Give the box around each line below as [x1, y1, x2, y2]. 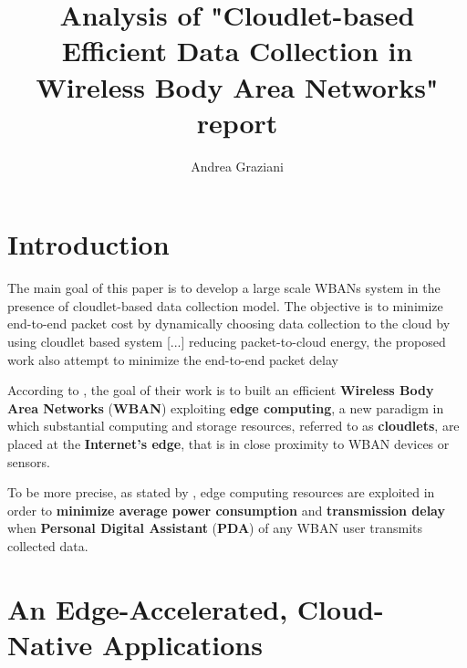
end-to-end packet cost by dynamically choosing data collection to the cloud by [7, 314, 451, 333]
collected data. [7, 536, 88, 555]
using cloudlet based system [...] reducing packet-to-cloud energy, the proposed [7, 332, 446, 350]
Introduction [7, 225, 170, 263]
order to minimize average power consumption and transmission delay [7, 500, 445, 519]
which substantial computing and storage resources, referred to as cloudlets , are [7, 416, 460, 435]
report [196, 103, 278, 141]
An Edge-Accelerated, [7, 590, 288, 627]
